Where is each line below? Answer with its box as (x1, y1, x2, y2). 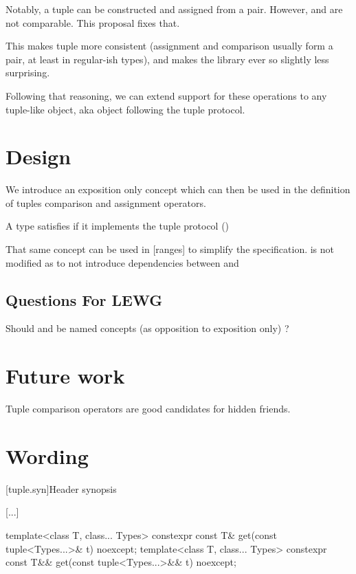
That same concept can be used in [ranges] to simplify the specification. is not (5, 242, 335, 256)
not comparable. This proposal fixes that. (5, 15, 180, 30)
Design (5, 142, 71, 170)
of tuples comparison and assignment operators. (5, 195, 206, 210)
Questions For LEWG (5, 289, 163, 310)
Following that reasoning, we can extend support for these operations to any (5, 88, 327, 102)
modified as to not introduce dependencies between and (5, 255, 239, 269)
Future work (5, 362, 125, 390)
